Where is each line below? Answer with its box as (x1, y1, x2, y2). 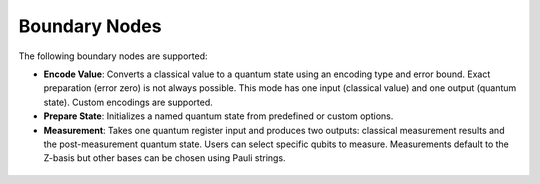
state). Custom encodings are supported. (43, 96, 214, 108)
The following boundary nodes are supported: (18, 50, 209, 62)
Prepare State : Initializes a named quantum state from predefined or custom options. (43, 110, 394, 122)
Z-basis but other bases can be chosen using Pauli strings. (43, 152, 286, 164)
